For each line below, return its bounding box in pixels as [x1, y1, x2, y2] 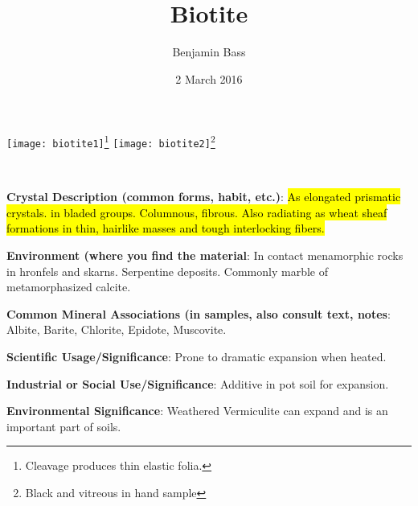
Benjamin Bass [172, 43, 246, 60]
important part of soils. [6, 418, 121, 434]
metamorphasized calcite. [6, 278, 131, 295]
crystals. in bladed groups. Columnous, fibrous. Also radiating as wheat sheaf [6, 204, 387, 220]
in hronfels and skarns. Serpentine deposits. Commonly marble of [6, 262, 328, 279]
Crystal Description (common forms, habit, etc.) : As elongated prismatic [6, 188, 401, 205]
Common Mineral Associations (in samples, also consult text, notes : [6, 305, 391, 322]
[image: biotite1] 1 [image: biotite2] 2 [6, 132, 215, 150]
